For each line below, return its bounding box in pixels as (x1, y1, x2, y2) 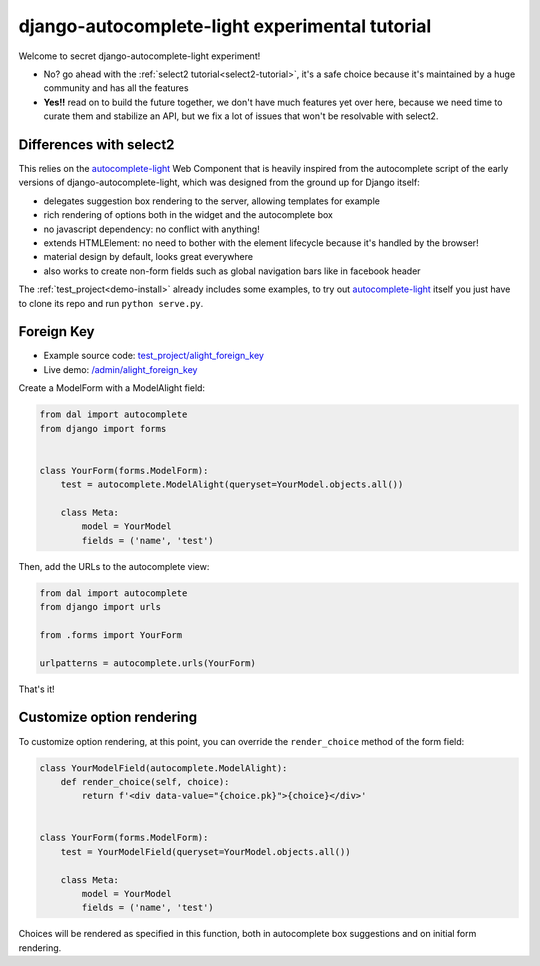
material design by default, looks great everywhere (43, 251, 254, 263)
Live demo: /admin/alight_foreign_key (43, 363, 198, 375)
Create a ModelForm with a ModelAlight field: (18, 382, 205, 394)
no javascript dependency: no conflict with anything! (43, 223, 260, 235)
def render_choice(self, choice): (60, 776, 230, 787)
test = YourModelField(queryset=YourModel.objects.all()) (60, 846, 351, 857)
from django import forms (39, 423, 167, 434)
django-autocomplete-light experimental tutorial (18, 15, 432, 37)
